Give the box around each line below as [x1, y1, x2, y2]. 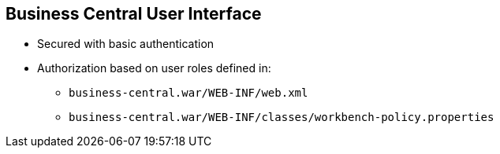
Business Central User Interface [6, 4, 262, 24]
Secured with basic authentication [37, 37, 215, 51]
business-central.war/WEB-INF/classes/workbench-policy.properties [69, 111, 494, 124]
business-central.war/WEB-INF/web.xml [69, 86, 308, 100]
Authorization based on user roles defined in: [37, 61, 271, 75]
